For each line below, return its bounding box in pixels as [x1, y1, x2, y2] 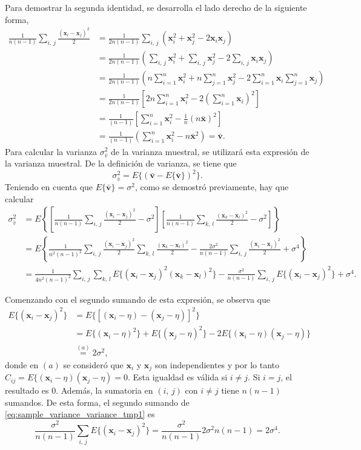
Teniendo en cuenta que [5, 180, 93, 193]
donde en [5, 358, 39, 371]
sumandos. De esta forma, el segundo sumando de [5, 395, 190, 408]
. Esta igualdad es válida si [128, 371, 228, 383]
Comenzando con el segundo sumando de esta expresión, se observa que [5, 293, 270, 305]
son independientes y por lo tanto [154, 358, 279, 371]
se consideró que [63, 358, 124, 371]
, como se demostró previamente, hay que [134, 180, 289, 193]
